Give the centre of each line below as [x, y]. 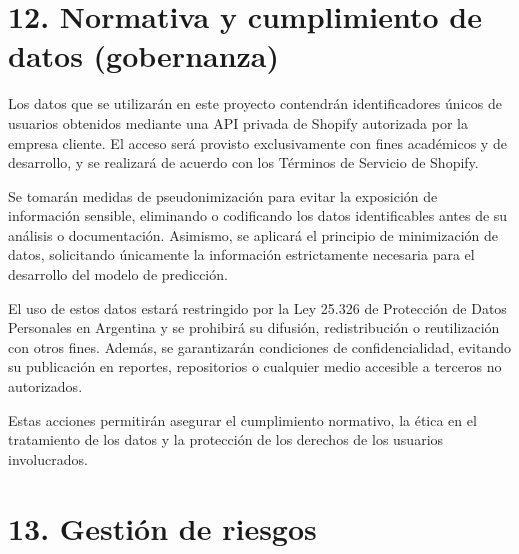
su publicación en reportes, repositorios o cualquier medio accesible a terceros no [255, 366]
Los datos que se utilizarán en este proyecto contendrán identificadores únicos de [255, 103]
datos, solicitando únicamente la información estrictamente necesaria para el [241, 254]
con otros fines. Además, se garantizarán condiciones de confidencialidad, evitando [259, 346]
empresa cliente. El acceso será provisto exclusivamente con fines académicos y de [257, 142]
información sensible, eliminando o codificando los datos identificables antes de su [258, 215]
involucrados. [48, 458]
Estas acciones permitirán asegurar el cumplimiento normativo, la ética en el [242, 419]
